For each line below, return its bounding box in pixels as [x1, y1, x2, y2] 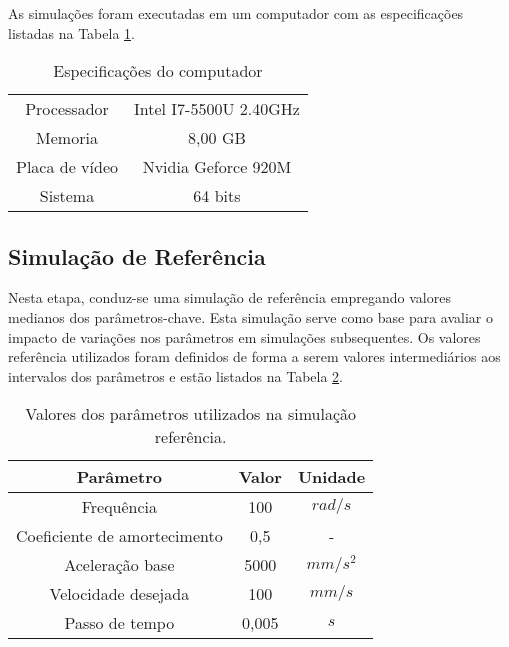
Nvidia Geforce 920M [142, 155, 292, 179]
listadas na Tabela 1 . [8, 22, 135, 43]
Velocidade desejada [49, 582, 190, 606]
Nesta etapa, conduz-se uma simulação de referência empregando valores [8, 287, 451, 308]
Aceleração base [64, 553, 175, 577]
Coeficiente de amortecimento [16, 524, 223, 548]
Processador [25, 97, 109, 121]
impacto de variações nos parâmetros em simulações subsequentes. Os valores [8, 326, 481, 347]
